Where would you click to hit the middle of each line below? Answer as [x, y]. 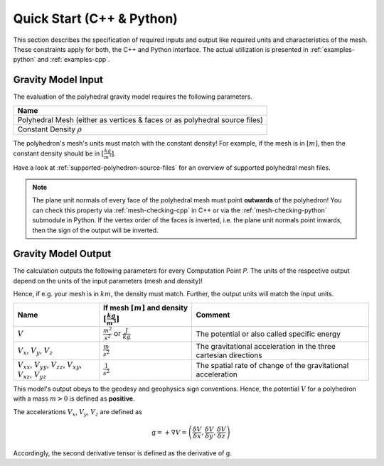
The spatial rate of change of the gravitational [272, 366]
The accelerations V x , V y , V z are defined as [78, 412]
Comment [213, 315]
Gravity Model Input [58, 80]
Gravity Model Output [62, 254]
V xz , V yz [32, 375]
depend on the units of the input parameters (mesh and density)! [108, 281]
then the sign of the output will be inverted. [96, 230]
